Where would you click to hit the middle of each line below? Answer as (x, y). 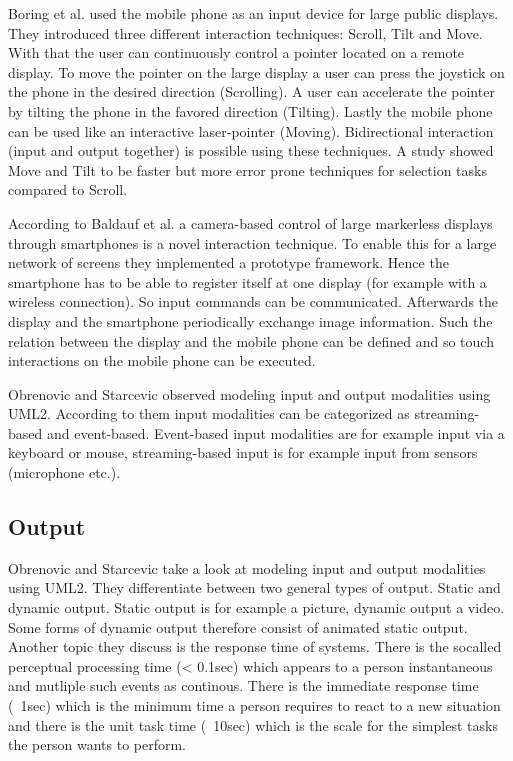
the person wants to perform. (97, 744)
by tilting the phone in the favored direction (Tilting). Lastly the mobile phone (250, 110)
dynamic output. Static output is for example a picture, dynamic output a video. (256, 607)
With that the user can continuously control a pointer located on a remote (236, 52)
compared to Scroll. (68, 189)
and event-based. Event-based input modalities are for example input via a (275, 432)
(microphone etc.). (64, 472)
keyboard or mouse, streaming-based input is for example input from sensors (243, 452)
